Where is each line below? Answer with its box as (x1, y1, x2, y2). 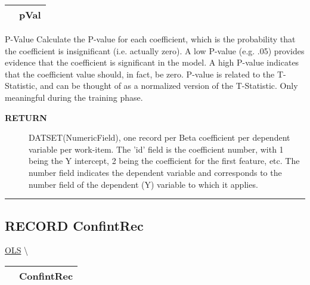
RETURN (5, 111, 47, 123)
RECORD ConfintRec (5, 216, 144, 234)
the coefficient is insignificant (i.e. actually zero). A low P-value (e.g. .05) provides (5, 44, 305, 57)
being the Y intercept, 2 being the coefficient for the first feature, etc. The (29, 154, 300, 167)
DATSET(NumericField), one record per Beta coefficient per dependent (29, 131, 290, 144)
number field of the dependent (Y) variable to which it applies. (29, 178, 258, 190)
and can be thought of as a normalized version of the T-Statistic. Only (40, 79, 298, 92)
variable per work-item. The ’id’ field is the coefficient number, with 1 (29, 142, 284, 155)
